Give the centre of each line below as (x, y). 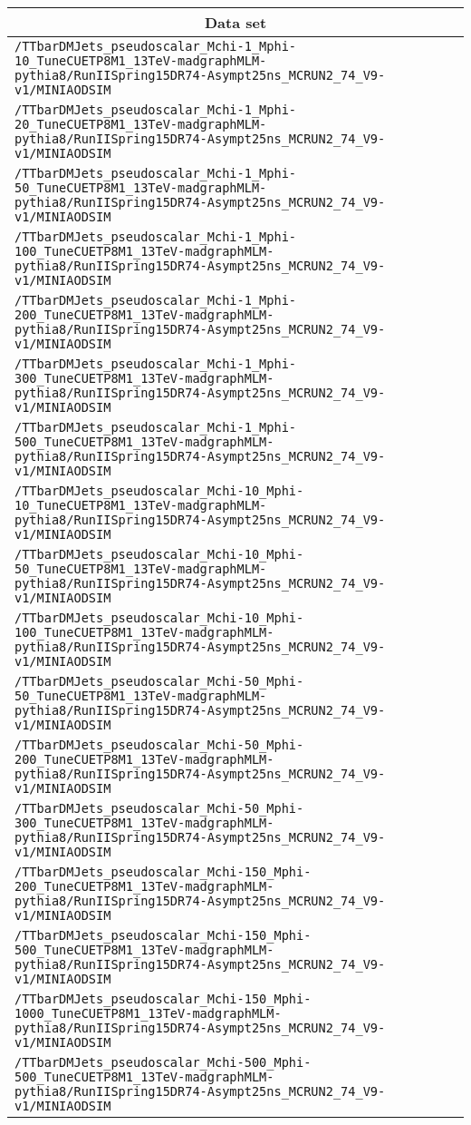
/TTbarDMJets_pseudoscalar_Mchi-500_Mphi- (163, 1062)
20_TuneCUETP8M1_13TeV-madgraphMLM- (141, 124)
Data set (235, 22)
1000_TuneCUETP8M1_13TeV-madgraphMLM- (148, 1013)
